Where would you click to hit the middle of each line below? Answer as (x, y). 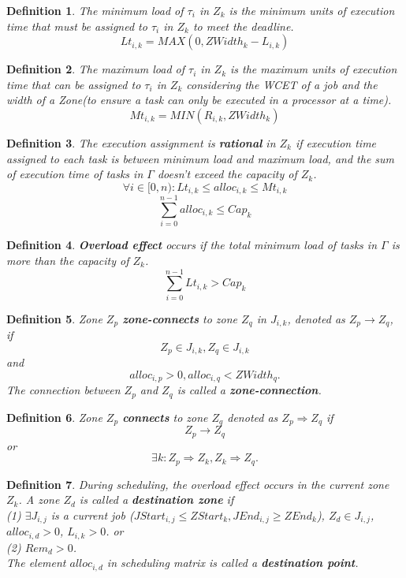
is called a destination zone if (156, 500)
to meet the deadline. (243, 26)
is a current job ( (92, 515)
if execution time (336, 142)
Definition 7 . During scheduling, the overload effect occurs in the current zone (198, 484)
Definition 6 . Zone (54, 417)
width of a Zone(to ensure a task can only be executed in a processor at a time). (199, 100)
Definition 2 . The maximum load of (96, 69)
